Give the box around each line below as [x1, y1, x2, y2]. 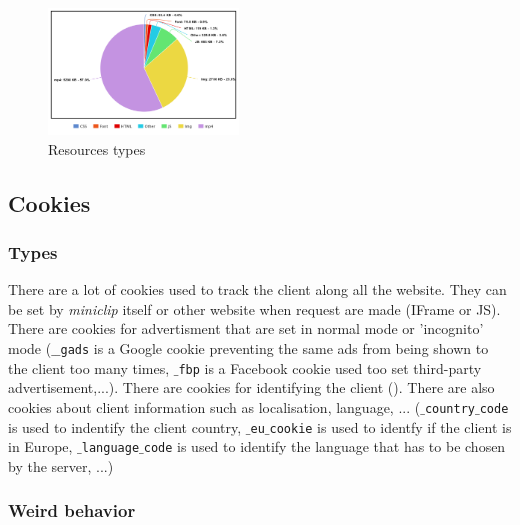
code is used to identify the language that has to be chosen [143, 436, 506, 457]
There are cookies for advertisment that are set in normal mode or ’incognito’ [8, 318, 484, 339]
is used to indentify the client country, [8, 416, 242, 437]
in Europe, [8, 436, 73, 457]
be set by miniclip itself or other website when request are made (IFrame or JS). [8, 298, 501, 319]
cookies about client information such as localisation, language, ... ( [8, 396, 421, 417]
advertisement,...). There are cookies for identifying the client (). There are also [8, 377, 495, 398]
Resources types [48, 138, 146, 159]
